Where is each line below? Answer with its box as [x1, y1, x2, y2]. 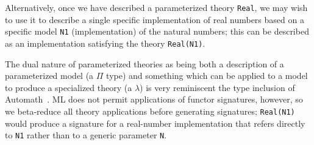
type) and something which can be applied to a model [106, 69, 308, 82]
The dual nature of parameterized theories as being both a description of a [5, 57, 284, 70]
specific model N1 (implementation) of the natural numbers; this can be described [5, 25, 309, 38]
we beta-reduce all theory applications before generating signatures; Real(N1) [5, 104, 295, 117]
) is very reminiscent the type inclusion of [140, 81, 295, 93]
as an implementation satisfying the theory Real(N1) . [5, 36, 205, 49]
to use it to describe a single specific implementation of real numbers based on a [5, 13, 304, 25]
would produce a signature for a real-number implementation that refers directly [5, 116, 305, 129]
